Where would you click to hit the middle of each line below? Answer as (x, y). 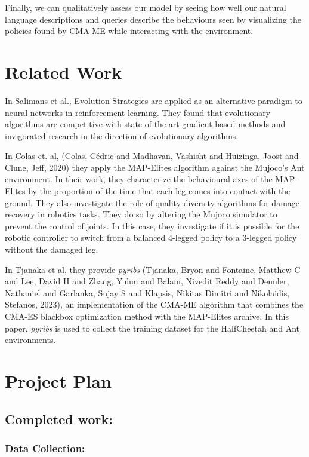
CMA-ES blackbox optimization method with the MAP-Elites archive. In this (147, 316)
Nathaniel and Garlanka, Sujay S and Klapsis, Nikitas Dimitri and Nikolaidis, (147, 292)
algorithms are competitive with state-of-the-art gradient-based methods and (145, 124)
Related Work (64, 71)
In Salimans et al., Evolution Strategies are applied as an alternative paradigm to (154, 100)
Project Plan (58, 380)
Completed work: (59, 418)
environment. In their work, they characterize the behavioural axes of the (139, 179)
